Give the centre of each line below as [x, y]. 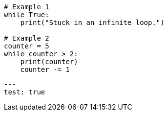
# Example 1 [27, 7]
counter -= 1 [45, 69]
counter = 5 [27, 46]
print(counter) [49, 62]
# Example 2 [27, 38]
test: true [25, 92]
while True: [27, 15]
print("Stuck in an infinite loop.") [92, 23]
